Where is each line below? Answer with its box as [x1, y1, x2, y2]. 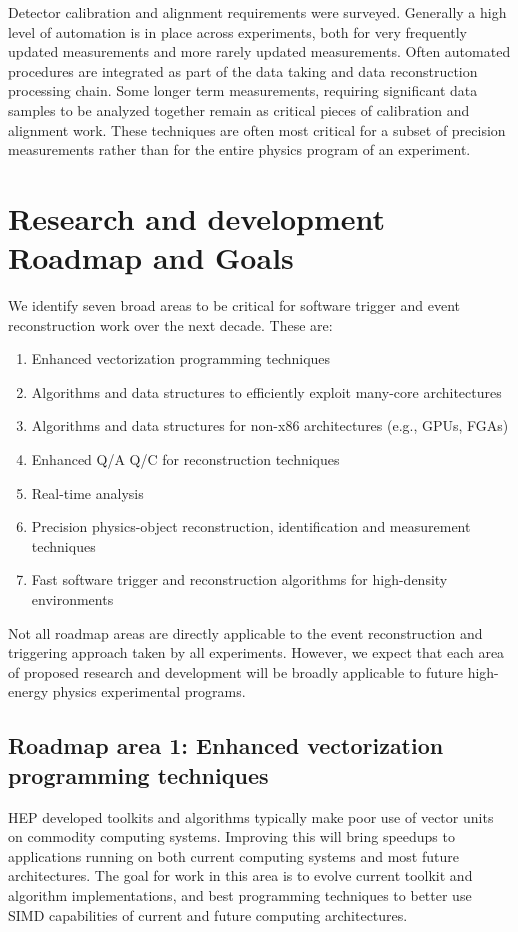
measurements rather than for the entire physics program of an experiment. [8, 139, 471, 160]
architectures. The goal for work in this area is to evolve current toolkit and [8, 865, 473, 886]
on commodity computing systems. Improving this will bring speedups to [8, 826, 455, 847]
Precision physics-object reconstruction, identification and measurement [31, 516, 471, 537]
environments [31, 589, 114, 609]
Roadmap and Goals [8, 237, 294, 278]
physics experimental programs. [52, 681, 246, 702]
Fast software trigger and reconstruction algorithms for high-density [31, 569, 448, 590]
